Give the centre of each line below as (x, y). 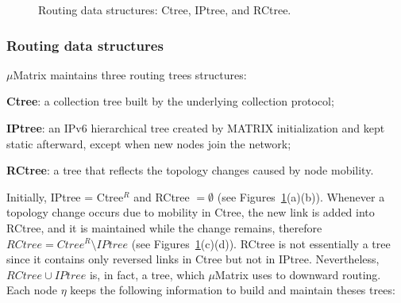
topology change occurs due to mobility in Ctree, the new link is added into (191, 212)
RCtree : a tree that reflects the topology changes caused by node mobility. (190, 170)
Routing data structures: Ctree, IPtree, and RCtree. (165, 10)
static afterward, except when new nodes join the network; (149, 143)
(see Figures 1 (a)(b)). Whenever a (301, 196)
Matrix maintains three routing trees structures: (130, 74)
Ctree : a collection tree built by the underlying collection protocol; (170, 101)
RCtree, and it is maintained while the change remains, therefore (164, 227)
